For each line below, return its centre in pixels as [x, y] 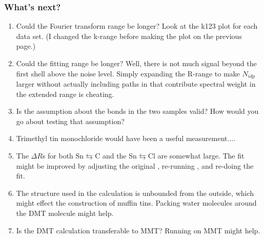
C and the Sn [116, 156]
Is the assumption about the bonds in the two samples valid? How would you [137, 111]
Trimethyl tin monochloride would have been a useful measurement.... [126, 138]
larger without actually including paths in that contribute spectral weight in [136, 84]
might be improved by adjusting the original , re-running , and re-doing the [135, 165]
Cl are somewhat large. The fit [196, 156]
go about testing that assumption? [70, 121]
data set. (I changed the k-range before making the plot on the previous [129, 36]
